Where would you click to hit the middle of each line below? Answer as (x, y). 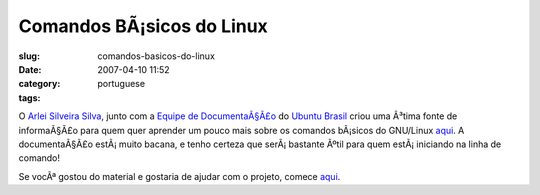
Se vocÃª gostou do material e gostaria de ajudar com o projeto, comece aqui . (179, 176)
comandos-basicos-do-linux (156, 56)
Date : (30, 69)
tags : (29, 97)
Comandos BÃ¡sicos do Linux (143, 26)
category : (39, 84)
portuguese (121, 84)
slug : (29, 56)
